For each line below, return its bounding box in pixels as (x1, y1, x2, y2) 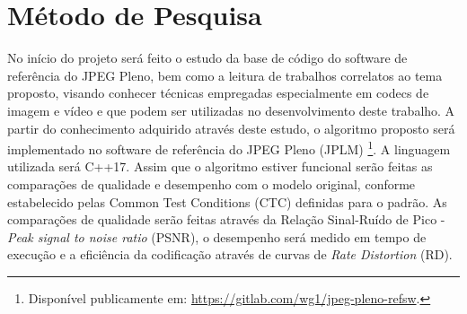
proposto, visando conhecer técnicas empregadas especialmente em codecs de (7, 83, 429, 102)
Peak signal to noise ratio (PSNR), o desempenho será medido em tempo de (7, 227, 427, 246)
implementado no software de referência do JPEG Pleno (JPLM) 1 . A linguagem (7, 137, 451, 158)
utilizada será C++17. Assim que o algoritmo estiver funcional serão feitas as (7, 157, 433, 176)
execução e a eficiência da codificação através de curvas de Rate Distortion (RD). (7, 245, 453, 264)
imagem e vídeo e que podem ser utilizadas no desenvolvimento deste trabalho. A (7, 100, 455, 119)
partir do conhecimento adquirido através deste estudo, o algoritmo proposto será (7, 118, 455, 137)
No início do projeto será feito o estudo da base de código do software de (7, 48, 408, 67)
